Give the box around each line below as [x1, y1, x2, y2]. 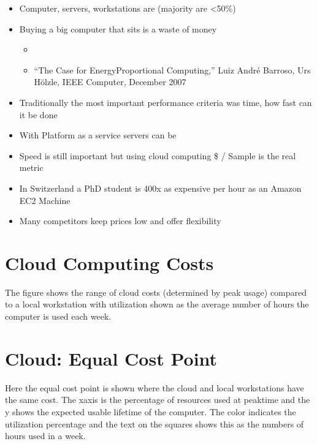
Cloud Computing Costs [5, 250, 214, 275]
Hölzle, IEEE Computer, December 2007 [34, 75, 186, 88]
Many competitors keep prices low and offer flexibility [19, 214, 221, 227]
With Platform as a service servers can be [19, 129, 177, 141]
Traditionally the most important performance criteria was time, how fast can [19, 96, 312, 108]
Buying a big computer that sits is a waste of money [19, 22, 217, 35]
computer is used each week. [5, 310, 112, 323]
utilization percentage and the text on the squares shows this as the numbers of [5, 417, 304, 430]
